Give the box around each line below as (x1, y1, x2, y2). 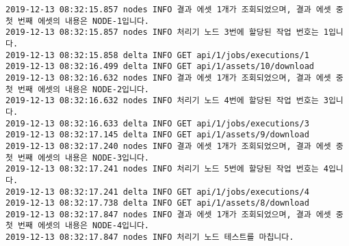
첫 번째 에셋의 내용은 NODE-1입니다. (5, 16, 150, 26)
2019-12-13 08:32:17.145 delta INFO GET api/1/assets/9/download (5, 130, 309, 140)
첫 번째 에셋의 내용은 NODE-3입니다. (5, 152, 150, 163)
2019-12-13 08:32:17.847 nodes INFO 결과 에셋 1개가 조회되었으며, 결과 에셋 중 (5, 209, 344, 219)
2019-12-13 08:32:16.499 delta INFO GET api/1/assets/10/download (5, 61, 315, 72)
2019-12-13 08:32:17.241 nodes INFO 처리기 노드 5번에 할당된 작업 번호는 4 (5, 164, 328, 174)
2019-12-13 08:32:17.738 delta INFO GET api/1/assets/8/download (5, 198, 309, 208)
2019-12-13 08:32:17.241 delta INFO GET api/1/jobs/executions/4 (5, 187, 309, 197)
